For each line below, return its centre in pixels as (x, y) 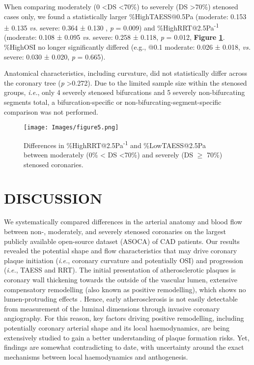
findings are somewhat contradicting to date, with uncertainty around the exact (124, 347)
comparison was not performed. (51, 111)
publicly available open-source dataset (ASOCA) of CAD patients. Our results (122, 241)
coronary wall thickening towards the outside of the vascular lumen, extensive (121, 279)
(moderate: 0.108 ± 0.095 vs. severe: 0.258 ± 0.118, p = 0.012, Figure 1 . (114, 37)
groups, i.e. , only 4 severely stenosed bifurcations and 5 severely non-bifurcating (125, 92)
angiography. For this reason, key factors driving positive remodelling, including (124, 318)
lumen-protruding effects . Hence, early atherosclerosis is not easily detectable (121, 299)
